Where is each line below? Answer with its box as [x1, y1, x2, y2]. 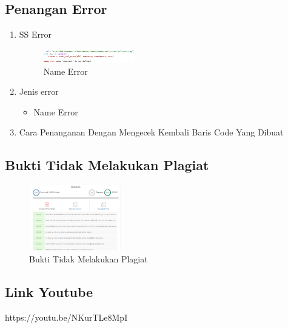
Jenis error [19, 85, 59, 98]
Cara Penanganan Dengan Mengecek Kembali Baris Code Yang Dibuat [19, 126, 284, 138]
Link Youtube [5, 282, 93, 301]
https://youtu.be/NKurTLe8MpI [5, 310, 128, 323]
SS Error [19, 28, 52, 41]
